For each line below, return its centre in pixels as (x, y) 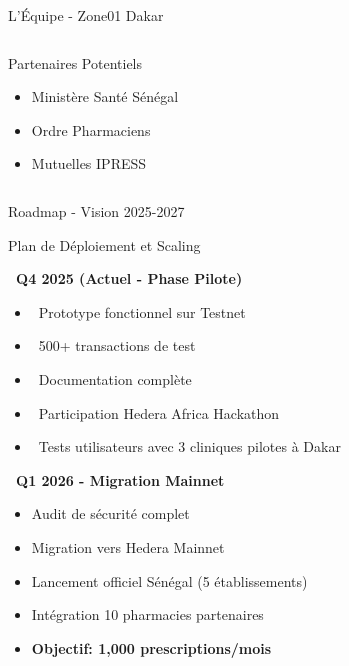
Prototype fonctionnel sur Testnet (142, 311)
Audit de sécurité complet (110, 513)
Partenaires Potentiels (75, 62)
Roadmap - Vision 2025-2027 (96, 210)
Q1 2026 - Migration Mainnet (120, 479)
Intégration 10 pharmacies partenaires (147, 614)
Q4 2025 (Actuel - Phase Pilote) (129, 278)
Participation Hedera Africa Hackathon (159, 412)
